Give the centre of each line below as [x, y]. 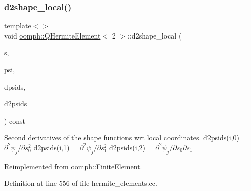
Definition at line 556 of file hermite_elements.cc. [81, 183]
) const [15, 120]
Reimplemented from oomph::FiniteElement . [73, 166]
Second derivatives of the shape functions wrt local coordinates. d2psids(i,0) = [126, 138]
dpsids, [15, 86]
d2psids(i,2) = [131, 147]
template [18, 26]
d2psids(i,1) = [55, 147]
